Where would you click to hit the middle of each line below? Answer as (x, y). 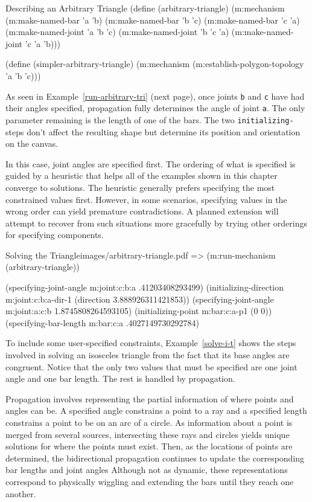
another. (21, 493)
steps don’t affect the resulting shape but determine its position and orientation (153, 131)
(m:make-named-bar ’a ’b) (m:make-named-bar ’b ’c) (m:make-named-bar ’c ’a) (153, 20)
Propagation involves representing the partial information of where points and (150, 398)
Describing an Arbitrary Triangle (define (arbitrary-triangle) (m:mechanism (145, 8)
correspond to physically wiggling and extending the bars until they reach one (150, 481)
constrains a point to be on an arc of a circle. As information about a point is (149, 422)
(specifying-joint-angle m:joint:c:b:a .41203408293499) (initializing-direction (145, 287)
